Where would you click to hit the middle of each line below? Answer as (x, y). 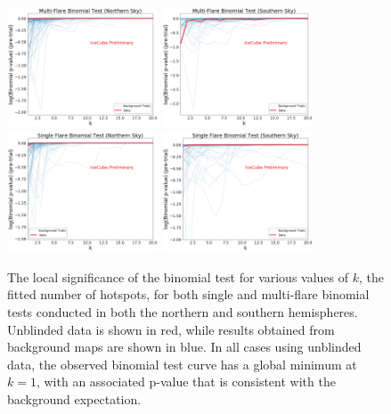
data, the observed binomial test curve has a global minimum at (182, 364)
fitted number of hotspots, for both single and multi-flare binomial (188, 294)
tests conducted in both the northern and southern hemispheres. (183, 311)
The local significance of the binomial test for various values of (178, 276)
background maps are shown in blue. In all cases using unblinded (184, 347)
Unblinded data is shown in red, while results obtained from (171, 329)
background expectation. (74, 398)
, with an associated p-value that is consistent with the (186, 382)
